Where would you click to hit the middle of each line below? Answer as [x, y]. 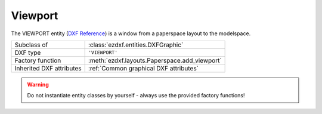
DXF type [28, 53]
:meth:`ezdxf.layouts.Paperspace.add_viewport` [155, 60]
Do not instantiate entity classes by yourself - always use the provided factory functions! [136, 95]
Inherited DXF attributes [48, 68]
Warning [38, 84]
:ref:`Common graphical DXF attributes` [143, 68]
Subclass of [31, 45]
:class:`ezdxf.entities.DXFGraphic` [136, 45]
